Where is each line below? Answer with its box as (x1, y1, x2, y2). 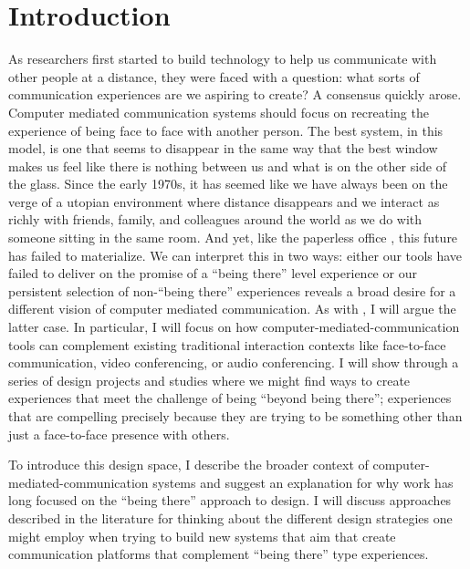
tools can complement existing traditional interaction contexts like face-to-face (8, 335, 446, 354)
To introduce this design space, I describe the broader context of (8, 455, 369, 474)
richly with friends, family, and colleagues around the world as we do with (8, 210, 423, 229)
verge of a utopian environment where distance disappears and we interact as (8, 191, 440, 211)
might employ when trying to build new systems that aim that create (8, 526, 396, 545)
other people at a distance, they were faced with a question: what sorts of (8, 67, 420, 86)
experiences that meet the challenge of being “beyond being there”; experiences (8, 388, 452, 408)
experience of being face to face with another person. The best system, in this (8, 120, 444, 140)
